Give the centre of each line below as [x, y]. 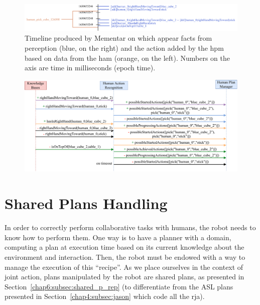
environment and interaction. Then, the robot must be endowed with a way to [125, 257]
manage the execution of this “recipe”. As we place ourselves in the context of [124, 267]
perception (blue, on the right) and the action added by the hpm [124, 48]
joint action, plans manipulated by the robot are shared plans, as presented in [124, 277]
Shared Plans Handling [86, 203]
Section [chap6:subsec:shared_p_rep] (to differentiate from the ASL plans [119, 286]
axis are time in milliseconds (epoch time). [90, 68]
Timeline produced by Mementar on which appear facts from [118, 38]
